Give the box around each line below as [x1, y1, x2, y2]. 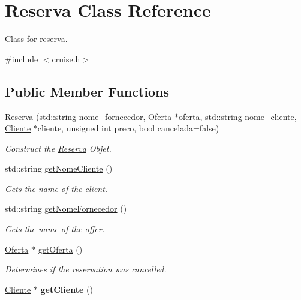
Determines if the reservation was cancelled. [5, 263, 167, 275]
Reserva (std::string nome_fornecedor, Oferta [5, 110, 172, 122]
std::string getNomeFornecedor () [5, 202, 127, 215]
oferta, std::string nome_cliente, [178, 110, 297, 122]
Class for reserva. [5, 32, 68, 45]
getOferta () [38, 242, 83, 255]
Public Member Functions [5, 82, 169, 100]
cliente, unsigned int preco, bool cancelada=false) [37, 122, 219, 134]
